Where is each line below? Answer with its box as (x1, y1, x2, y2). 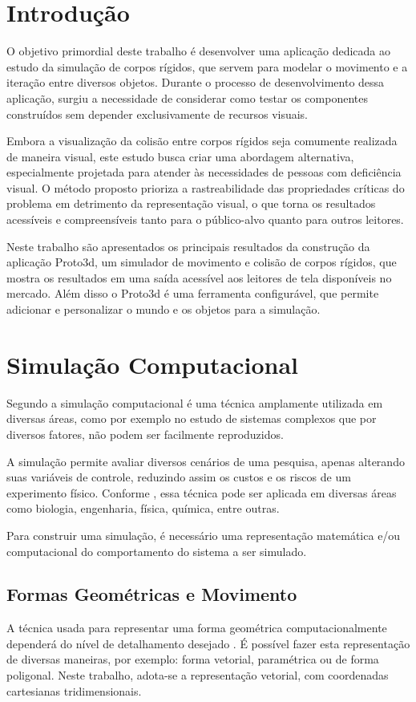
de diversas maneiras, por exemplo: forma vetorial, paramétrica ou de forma (6, 651, 379, 668)
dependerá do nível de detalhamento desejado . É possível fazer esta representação (6, 635, 410, 651)
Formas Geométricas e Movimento (6, 582, 297, 607)
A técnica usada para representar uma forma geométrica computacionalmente (6, 619, 387, 636)
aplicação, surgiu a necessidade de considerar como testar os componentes (6, 89, 368, 106)
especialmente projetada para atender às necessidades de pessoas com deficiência (6, 164, 402, 181)
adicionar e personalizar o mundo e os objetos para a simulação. (6, 301, 321, 318)
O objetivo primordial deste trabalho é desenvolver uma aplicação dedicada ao (6, 43, 391, 59)
